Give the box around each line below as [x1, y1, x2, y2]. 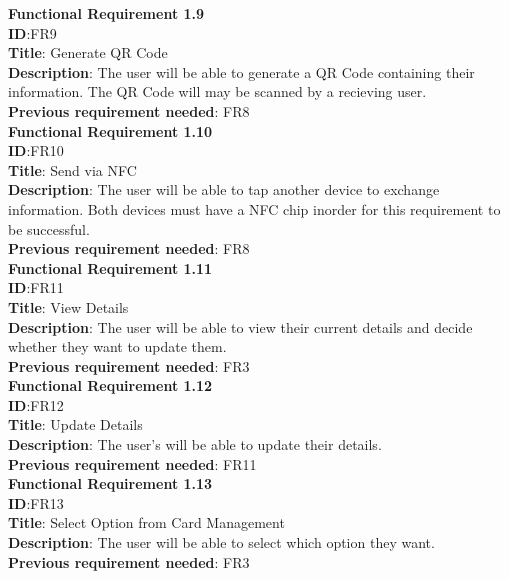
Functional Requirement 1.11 [8, 257, 213, 278]
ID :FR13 [8, 492, 64, 513]
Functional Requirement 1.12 [8, 375, 213, 396]
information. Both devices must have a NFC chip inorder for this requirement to [8, 198, 501, 219]
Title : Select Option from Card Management [8, 512, 285, 533]
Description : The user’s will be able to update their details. [8, 434, 382, 455]
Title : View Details [8, 296, 129, 317]
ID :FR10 [8, 140, 64, 161]
